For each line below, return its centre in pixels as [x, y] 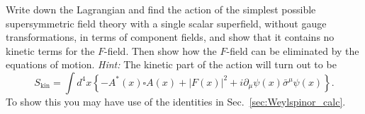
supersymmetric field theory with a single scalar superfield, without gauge [166, 23]
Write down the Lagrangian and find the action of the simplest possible [161, 9]
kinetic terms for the [50, 50]
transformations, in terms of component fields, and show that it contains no [170, 37]
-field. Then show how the [161, 50]
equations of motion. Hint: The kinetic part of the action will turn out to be [171, 64]
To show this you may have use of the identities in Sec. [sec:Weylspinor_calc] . [176, 101]
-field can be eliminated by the [293, 50]
